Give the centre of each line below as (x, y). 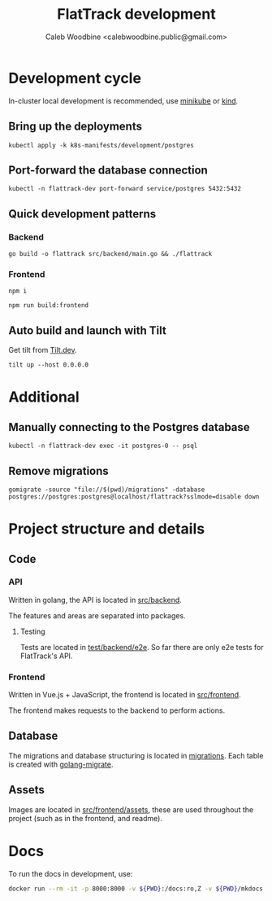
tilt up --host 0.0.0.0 (49, 365)
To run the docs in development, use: (71, 873)
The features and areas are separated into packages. (97, 615)
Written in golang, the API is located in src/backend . (95, 600)
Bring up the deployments (75, 127)
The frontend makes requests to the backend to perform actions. (117, 710)
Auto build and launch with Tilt (87, 330)
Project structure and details (107, 529)
